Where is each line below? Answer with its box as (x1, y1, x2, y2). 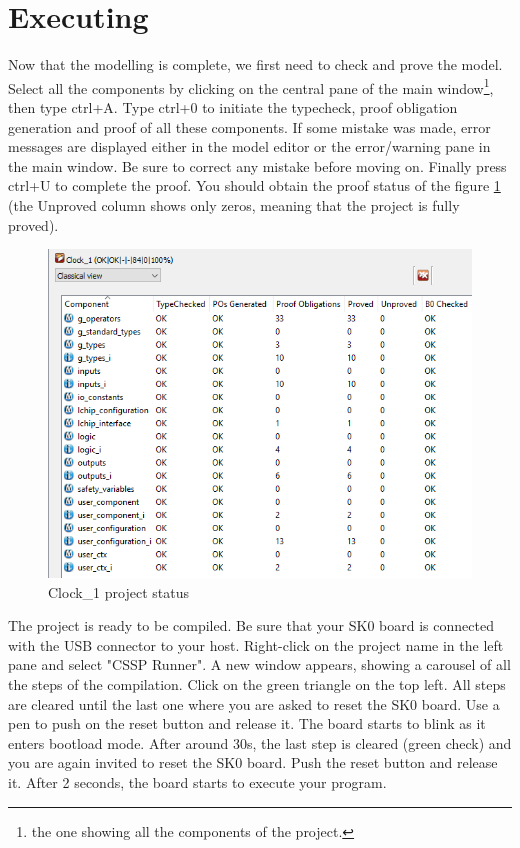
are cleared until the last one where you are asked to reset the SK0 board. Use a (8, 693, 500, 714)
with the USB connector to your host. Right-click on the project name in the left (8, 634, 504, 655)
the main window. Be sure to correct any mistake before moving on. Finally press (8, 155, 507, 176)
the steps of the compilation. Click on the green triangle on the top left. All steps (8, 673, 506, 694)
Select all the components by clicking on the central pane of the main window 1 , (8, 74, 494, 98)
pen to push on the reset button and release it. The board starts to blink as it (8, 713, 486, 734)
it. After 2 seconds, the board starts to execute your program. (8, 771, 387, 792)
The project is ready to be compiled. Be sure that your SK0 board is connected (8, 615, 494, 636)
